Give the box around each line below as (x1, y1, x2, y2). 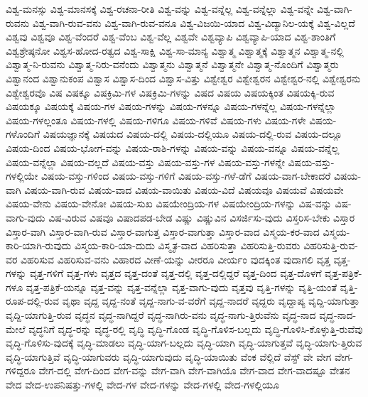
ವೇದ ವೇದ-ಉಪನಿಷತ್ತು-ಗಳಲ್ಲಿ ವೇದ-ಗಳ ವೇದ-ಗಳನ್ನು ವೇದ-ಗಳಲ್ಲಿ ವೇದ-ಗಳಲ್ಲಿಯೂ (6, 377, 280, 392)
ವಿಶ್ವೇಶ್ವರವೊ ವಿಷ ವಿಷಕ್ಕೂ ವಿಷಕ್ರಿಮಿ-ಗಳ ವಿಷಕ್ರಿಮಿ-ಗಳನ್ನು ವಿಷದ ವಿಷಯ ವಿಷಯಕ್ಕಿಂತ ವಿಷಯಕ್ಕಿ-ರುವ (6, 85, 335, 99)
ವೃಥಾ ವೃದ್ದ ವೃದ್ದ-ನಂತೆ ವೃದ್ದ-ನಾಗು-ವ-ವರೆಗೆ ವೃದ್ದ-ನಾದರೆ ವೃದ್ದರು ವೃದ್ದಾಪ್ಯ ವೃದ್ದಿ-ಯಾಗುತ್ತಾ (62, 293, 360, 308)
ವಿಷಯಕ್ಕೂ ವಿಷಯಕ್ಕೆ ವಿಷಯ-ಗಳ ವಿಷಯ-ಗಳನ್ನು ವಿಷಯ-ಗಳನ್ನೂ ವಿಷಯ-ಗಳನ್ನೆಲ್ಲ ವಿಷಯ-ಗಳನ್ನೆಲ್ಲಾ (6, 99, 336, 114)
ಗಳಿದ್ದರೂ (6, 363, 36, 378)
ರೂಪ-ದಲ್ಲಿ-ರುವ (6, 293, 60, 308)
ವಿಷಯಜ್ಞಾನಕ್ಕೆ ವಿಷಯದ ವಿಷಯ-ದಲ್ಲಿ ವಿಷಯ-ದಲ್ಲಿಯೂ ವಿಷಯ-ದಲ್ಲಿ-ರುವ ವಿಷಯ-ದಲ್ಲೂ (43, 126, 342, 141)
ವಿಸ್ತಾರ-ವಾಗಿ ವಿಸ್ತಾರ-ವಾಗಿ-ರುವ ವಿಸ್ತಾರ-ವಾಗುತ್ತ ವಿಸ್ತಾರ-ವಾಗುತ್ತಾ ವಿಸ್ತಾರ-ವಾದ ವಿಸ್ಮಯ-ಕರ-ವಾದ (6, 224, 320, 239)
